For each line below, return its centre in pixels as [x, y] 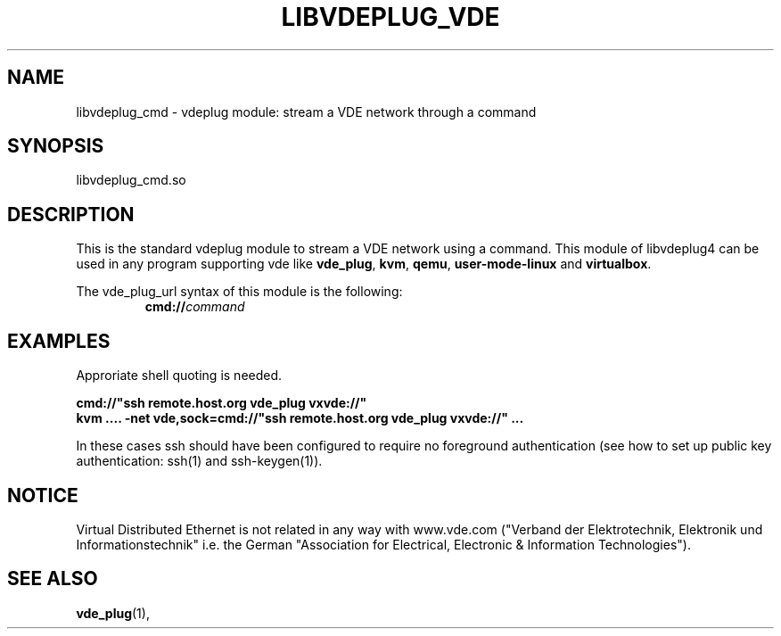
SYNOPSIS [56, 146]
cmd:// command [195, 307]
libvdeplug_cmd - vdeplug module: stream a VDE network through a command [306, 112]
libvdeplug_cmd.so [131, 180]
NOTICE [43, 495]
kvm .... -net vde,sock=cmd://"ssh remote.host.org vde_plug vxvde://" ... [300, 418]
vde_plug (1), [113, 613]
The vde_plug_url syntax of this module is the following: [239, 292]
